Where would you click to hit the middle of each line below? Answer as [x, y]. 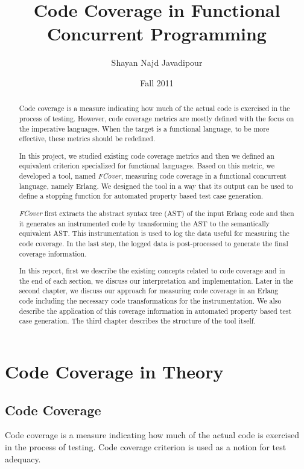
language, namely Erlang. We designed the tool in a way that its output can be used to [156, 186]
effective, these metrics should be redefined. [87, 139]
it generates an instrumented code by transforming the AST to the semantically [144, 223]
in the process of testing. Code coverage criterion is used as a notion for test [146, 447]
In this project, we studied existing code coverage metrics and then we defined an [147, 155]
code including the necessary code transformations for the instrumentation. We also [150, 301]
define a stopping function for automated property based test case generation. [141, 196]
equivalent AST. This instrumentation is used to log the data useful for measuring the [154, 233]
